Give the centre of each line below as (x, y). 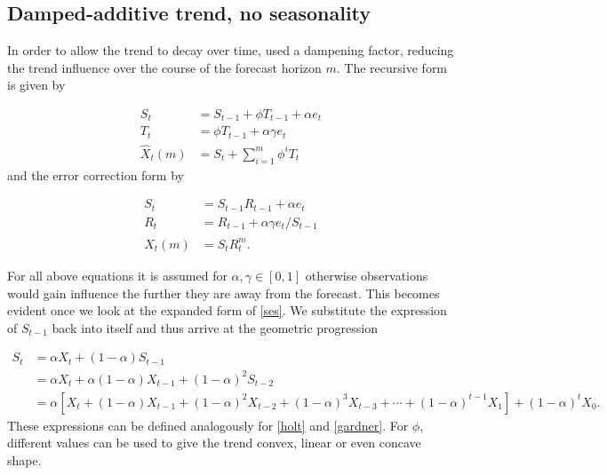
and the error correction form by (96, 174)
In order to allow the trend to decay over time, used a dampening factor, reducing (231, 50)
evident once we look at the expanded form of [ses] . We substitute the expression (227, 310)
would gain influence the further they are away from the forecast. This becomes (224, 293)
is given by (36, 85)
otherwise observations (367, 275)
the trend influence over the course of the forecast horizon (164, 67)
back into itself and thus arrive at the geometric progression (215, 327)
